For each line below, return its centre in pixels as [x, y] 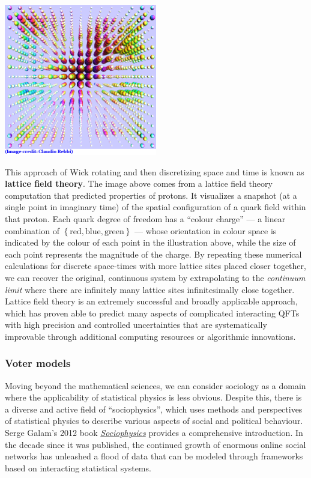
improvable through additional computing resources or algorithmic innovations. [150, 336]
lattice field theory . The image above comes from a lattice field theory [139, 183]
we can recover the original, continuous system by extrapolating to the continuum [155, 277]
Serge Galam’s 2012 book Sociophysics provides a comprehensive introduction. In [154, 433]
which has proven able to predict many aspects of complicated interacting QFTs [152, 313]
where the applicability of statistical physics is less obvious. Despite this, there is [153, 397]
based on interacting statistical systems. [78, 467]
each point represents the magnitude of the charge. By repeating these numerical [153, 254]
